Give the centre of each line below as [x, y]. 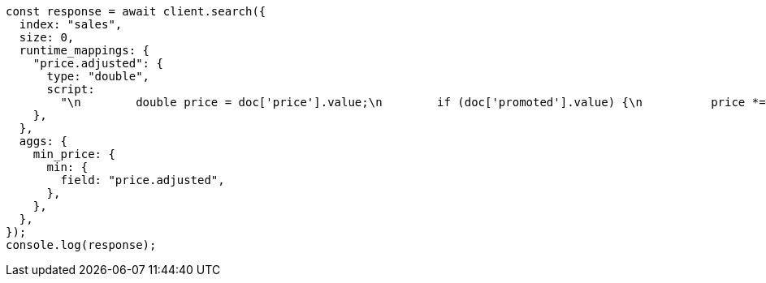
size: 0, [47, 37]
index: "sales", [71, 24]
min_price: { [74, 154]
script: [71, 89]
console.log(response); [81, 245]
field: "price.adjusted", [143, 180]
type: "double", [98, 76]
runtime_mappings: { [84, 50]
